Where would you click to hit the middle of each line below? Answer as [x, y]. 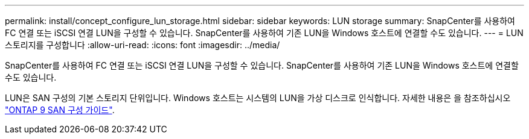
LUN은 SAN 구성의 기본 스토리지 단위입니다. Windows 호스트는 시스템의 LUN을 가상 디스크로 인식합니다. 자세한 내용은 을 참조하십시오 [258, 98]
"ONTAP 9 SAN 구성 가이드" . [60, 110]
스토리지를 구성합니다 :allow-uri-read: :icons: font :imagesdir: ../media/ [143, 45]
